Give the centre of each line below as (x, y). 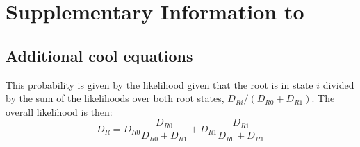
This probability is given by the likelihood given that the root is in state (159, 84)
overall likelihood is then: (59, 111)
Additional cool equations (99, 55)
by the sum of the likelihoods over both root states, (115, 98)
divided (338, 84)
